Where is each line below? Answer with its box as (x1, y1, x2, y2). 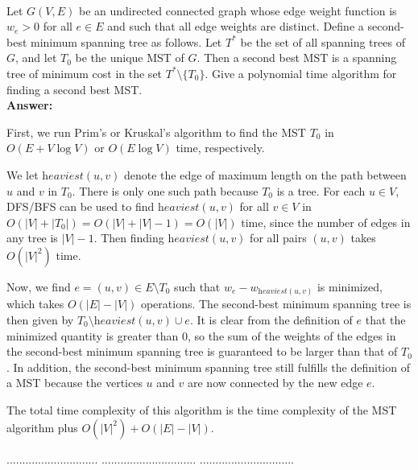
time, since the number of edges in (241, 213, 411, 230)
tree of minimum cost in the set (6, 64, 163, 81)
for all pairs (250, 229, 307, 246)
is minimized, (317, 278, 383, 295)
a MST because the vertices (6, 374, 143, 391)
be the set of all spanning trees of (240, 33, 405, 50)
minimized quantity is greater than (6, 327, 179, 344)
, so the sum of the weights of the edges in (187, 327, 396, 344)
